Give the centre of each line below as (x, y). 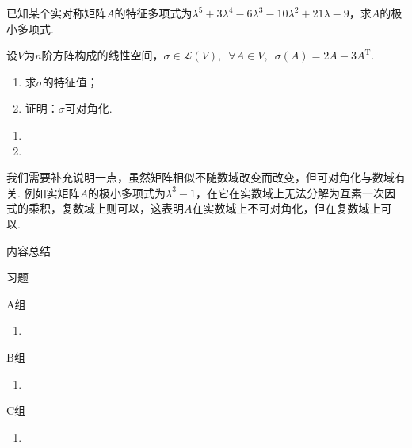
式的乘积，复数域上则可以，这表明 (95, 208)
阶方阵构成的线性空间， (103, 55)
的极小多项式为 (127, 192)
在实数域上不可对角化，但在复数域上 (286, 208)
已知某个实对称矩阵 (56, 13)
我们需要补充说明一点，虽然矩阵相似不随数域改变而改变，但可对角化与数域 (200, 177)
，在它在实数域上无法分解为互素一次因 (296, 192)
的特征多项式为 (153, 13)
